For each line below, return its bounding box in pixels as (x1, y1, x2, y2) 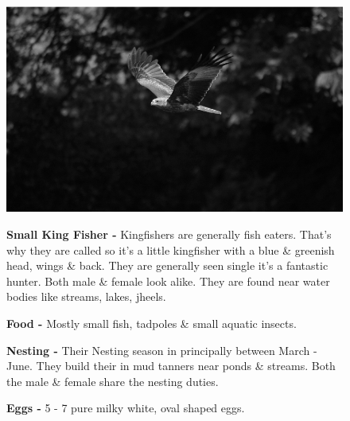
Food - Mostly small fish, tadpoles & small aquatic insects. (6, 315, 297, 332)
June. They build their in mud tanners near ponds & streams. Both (6, 357, 336, 374)
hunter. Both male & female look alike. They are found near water (6, 272, 330, 289)
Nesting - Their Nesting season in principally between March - (6, 341, 317, 358)
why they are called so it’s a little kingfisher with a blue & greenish (6, 241, 335, 258)
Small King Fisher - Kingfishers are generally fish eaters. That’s (6, 226, 332, 243)
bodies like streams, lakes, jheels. (6, 288, 166, 305)
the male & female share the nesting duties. (6, 372, 219, 389)
